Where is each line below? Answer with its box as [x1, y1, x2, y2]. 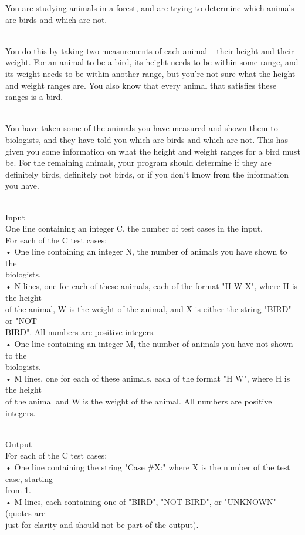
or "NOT [5, 314, 37, 326]
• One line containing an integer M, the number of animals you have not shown [5, 337, 293, 350]
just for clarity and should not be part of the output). [5, 518, 199, 530]
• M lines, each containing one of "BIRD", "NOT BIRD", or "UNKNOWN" [5, 495, 276, 507]
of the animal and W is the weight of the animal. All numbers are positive [5, 395, 272, 407]
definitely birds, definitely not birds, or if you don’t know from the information [5, 168, 289, 180]
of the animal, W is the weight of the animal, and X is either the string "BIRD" [5, 303, 292, 315]
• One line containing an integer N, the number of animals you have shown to [5, 245, 287, 258]
